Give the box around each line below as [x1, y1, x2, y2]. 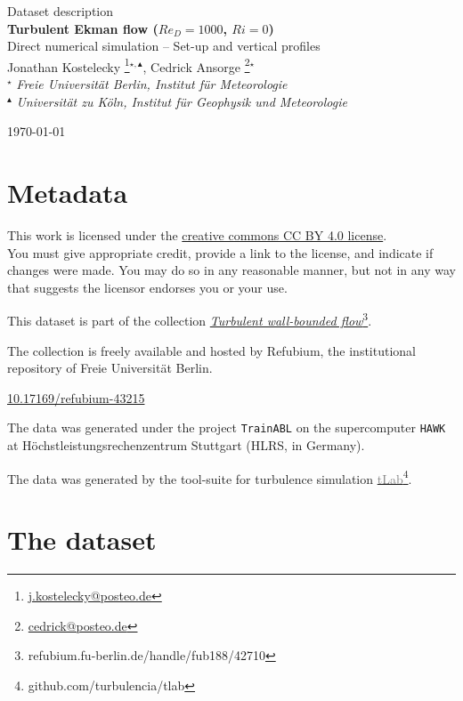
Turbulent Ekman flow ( [7, 19, 158, 37]
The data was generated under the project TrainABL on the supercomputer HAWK [7, 418, 446, 437]
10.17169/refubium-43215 [7, 388, 145, 407]
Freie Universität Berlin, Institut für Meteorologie [16, 75, 288, 93]
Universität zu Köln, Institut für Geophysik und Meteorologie [16, 92, 347, 110]
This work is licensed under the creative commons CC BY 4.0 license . [7, 225, 387, 244]
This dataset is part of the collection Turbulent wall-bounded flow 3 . [7, 309, 372, 329]
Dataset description [7, 2, 113, 20]
